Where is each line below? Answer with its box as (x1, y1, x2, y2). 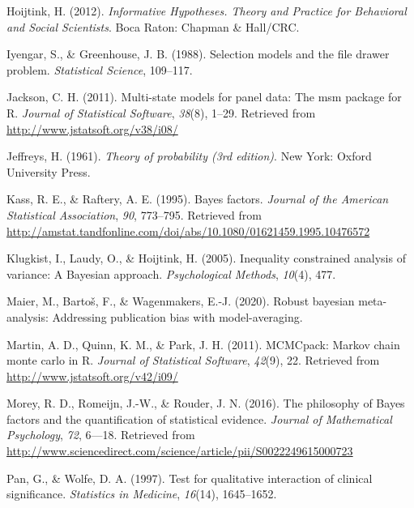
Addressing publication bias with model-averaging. (52, 308, 303, 325)
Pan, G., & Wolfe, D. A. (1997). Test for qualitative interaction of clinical (6, 469, 373, 486)
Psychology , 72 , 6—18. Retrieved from (6, 426, 195, 443)
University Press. (6, 163, 91, 180)
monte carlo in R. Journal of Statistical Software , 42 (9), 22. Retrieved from (6, 352, 380, 369)
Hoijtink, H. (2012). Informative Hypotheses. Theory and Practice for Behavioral (6, 2, 407, 19)
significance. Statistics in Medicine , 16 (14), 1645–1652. (6, 485, 277, 502)
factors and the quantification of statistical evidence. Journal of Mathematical (6, 410, 392, 427)
